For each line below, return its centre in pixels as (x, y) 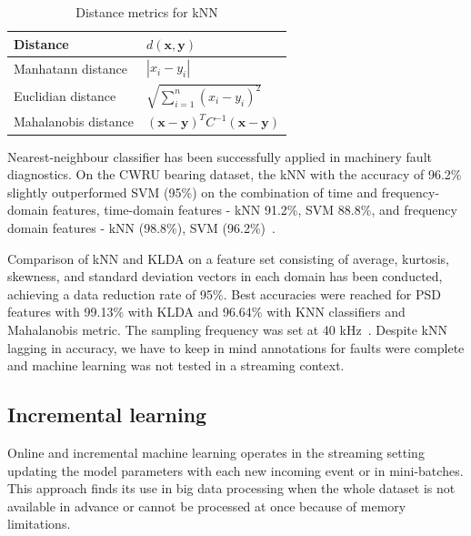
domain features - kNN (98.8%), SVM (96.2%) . (141, 227)
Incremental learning (107, 415)
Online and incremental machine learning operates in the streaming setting (216, 452)
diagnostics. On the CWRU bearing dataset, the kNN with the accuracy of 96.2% (235, 174)
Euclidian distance (65, 95)
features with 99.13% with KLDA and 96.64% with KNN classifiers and (206, 312)
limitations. (39, 524)
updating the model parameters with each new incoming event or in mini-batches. (235, 470)
